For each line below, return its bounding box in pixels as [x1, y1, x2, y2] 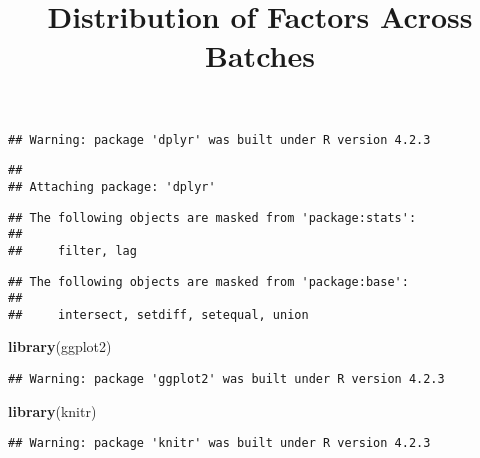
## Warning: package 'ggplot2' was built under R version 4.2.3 [8, 372, 445, 387]
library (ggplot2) [8, 336, 112, 357]
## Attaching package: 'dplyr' [8, 179, 216, 194]
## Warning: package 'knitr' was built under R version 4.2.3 [8, 436, 431, 451]
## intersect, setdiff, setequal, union [8, 307, 309, 322]
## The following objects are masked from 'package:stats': [8, 210, 417, 225]
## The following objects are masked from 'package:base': [8, 274, 409, 289]
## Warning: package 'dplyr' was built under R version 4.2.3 [8, 132, 431, 147]
